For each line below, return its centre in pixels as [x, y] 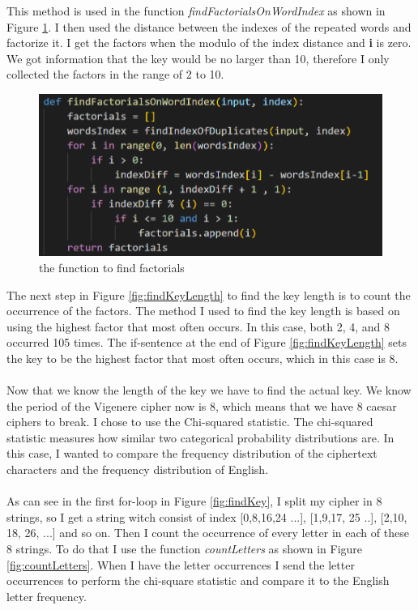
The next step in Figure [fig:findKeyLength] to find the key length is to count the [209, 294]
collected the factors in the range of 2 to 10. [115, 74]
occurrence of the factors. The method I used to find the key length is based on [203, 311]
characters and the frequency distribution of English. [138, 469]
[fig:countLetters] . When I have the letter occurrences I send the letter [181, 564]
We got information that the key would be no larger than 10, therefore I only [198, 58]
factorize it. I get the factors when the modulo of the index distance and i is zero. [209, 43]
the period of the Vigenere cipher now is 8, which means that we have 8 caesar [202, 405]
